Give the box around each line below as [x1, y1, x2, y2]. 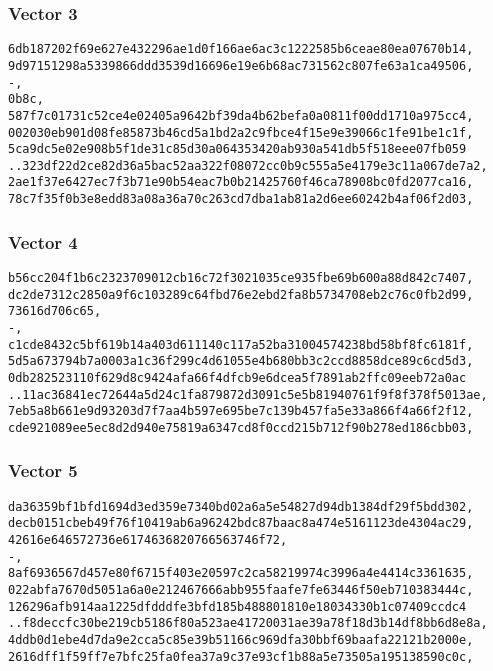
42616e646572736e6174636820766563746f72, [8, 533, 288, 548]
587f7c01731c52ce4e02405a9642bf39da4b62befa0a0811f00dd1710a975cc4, [8, 108, 474, 123]
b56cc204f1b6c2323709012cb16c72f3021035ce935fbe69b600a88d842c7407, [8, 271, 474, 285]
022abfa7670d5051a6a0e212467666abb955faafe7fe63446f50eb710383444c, [8, 583, 474, 598]
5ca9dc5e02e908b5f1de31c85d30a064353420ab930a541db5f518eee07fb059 [8, 142, 467, 157]
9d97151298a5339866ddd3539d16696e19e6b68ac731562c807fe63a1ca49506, [8, 58, 474, 73]
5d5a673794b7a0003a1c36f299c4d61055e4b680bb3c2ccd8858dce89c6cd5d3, [8, 354, 474, 369]
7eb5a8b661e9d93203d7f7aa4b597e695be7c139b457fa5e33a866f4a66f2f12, [8, 404, 474, 419]
